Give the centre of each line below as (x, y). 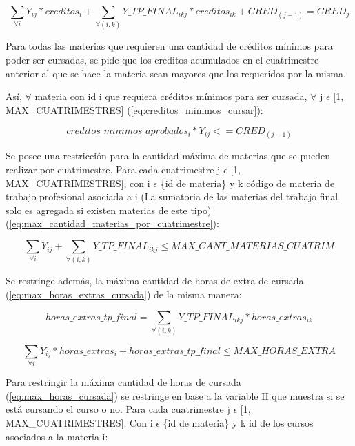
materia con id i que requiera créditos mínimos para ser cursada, (171, 96)
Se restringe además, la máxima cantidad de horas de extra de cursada (155, 281)
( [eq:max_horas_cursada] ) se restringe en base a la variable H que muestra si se (175, 395)
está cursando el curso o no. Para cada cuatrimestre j (118, 409)
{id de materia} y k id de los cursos (238, 423)
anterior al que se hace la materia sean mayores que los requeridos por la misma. (176, 73)
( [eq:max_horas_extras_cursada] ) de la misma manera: (124, 294)
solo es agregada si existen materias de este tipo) (109, 210)
